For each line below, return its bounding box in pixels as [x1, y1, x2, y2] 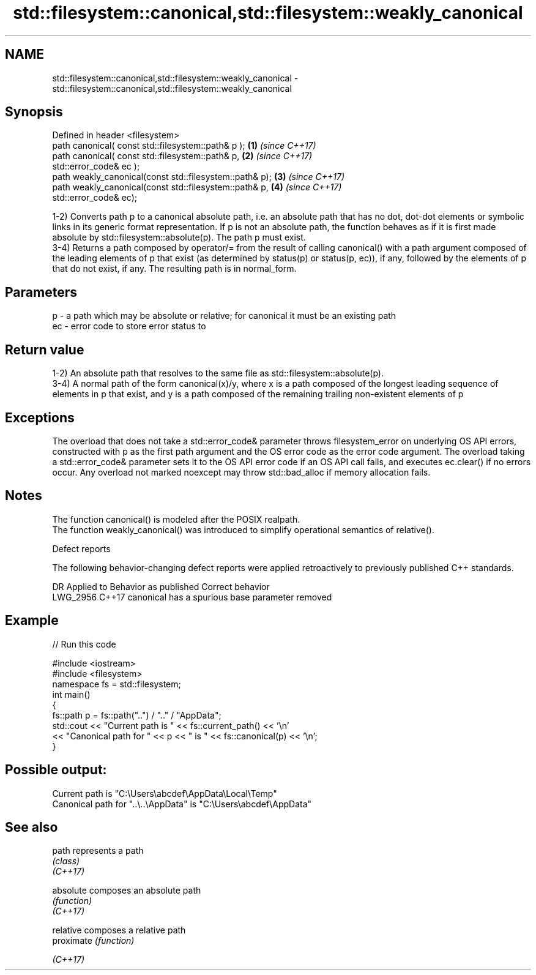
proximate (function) [52, 935, 135, 946]
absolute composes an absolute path [52, 885, 201, 896]
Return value [5, 342, 84, 357]
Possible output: [5, 762, 107, 778]
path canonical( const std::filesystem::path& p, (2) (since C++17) [52, 151, 313, 162]
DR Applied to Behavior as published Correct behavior [52, 581, 270, 592]
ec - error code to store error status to [52, 321, 206, 332]
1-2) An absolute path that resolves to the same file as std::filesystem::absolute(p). [52, 368, 384, 379]
